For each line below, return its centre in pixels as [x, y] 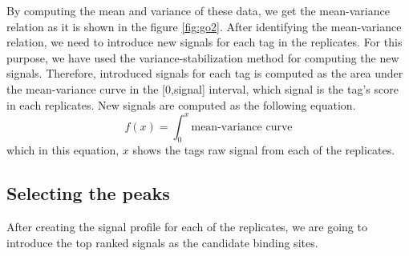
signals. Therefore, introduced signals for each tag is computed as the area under [205, 73]
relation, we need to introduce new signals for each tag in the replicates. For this [204, 42]
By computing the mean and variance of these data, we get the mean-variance [198, 10]
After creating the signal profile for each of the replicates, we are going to [187, 227]
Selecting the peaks [88, 193]
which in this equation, [63, 150]
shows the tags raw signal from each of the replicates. [264, 150]
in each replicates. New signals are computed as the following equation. [181, 104]
